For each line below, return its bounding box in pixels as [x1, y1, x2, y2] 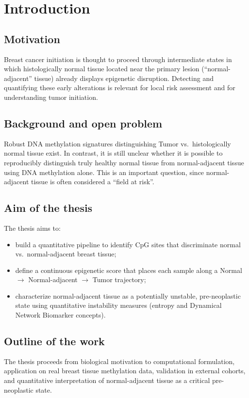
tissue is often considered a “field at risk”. [31, 176, 154, 187]
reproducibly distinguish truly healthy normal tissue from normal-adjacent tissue [4, 157, 244, 167]
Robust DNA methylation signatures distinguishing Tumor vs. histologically [4, 138, 231, 148]
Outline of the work [4, 334, 105, 349]
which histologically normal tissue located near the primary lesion [4, 64, 199, 74]
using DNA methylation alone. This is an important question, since [4, 167, 204, 177]
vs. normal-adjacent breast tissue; [15, 249, 116, 259]
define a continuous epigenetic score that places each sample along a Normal [15, 265, 242, 275]
